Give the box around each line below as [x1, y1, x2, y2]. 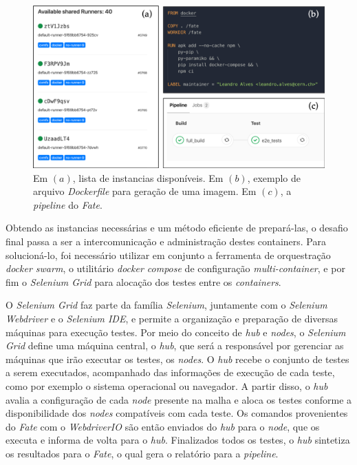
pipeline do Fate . [33, 197, 102, 211]
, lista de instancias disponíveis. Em [72, 170, 224, 185]
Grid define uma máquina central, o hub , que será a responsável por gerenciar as [6, 338, 344, 353]
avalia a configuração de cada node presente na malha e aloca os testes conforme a [6, 392, 352, 406]
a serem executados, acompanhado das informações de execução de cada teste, [6, 365, 335, 380]
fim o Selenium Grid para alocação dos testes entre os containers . [6, 274, 281, 289]
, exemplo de [247, 170, 301, 185]
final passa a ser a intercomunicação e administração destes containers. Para [6, 234, 326, 248]
